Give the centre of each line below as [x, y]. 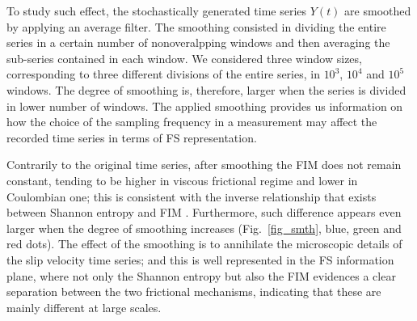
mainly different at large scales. [84, 307]
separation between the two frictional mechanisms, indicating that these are [194, 291]
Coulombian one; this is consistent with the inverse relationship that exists [192, 196]
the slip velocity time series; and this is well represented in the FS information [200, 259]
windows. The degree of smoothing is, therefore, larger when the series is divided [206, 89]
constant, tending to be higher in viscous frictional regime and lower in [182, 180]
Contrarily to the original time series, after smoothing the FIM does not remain [204, 165]
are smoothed [378, 11]
